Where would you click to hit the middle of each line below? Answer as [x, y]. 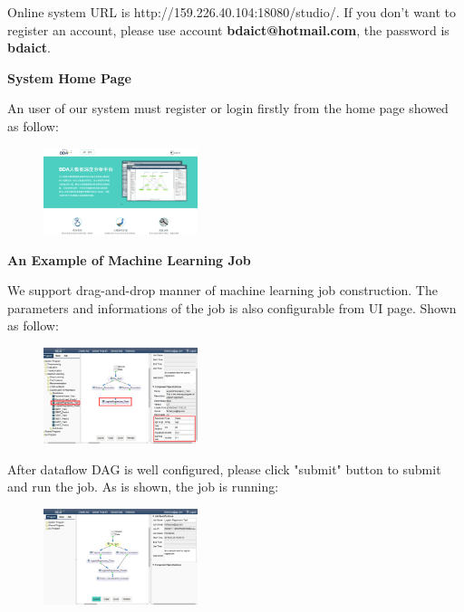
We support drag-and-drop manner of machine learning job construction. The [222, 290]
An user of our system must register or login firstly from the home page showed [228, 108]
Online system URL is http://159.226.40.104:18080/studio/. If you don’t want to [232, 12]
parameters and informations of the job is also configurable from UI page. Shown [232, 307]
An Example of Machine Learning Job [129, 259]
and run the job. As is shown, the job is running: [143, 487]
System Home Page [69, 77]
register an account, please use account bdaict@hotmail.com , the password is [228, 29]
